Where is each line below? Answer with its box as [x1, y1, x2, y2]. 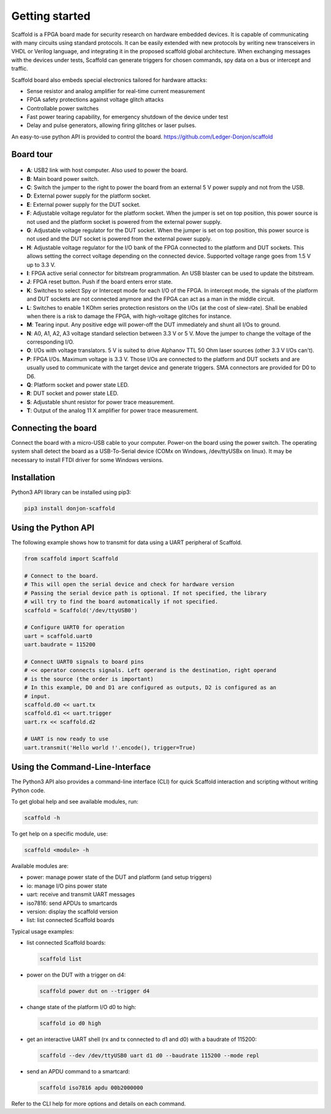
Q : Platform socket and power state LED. [26, 381, 129, 389]
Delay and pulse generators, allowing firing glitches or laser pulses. [26, 121, 197, 129]
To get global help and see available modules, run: [11, 798, 139, 805]
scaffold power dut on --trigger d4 [39, 988, 150, 995]
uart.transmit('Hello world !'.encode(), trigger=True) [24, 744, 196, 751]
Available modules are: [11, 862, 69, 870]
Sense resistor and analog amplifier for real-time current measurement [26, 87, 205, 94]
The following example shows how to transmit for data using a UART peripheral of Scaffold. [11, 539, 242, 546]
